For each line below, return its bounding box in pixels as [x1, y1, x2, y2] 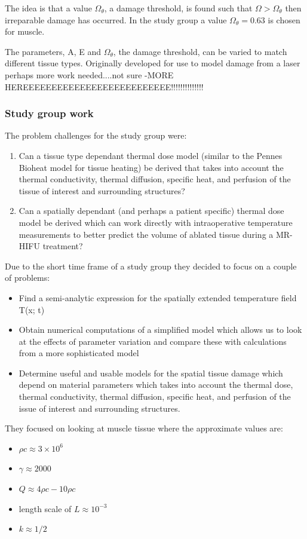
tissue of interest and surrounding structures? [19, 184, 185, 197]
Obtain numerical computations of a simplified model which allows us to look [19, 323, 302, 336]
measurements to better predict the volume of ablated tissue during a [19, 228, 274, 240]
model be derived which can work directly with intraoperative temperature [19, 216, 293, 228]
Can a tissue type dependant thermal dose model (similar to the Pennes [19, 149, 283, 161]
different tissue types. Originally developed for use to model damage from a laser [5, 57, 300, 69]
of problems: [5, 271, 50, 284]
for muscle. [5, 25, 45, 38]
